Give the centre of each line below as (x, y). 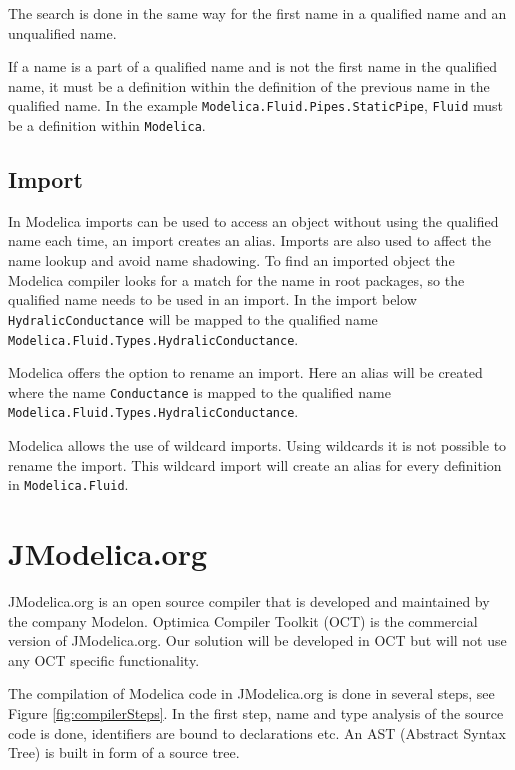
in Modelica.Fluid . (68, 484)
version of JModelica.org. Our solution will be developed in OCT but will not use (257, 640)
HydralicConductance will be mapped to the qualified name (193, 318)
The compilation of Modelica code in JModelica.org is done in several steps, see (251, 693)
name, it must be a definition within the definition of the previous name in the (249, 85)
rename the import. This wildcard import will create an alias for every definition (255, 464)
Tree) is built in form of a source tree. (124, 752)
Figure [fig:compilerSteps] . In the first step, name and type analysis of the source (256, 713)
